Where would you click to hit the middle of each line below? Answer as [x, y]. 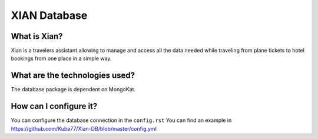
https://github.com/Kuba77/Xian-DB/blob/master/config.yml [84, 128]
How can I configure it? [54, 106]
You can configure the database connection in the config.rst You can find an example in [121, 120]
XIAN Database [49, 15]
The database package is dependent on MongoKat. [73, 90]
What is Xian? [37, 36]
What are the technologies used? [73, 76]
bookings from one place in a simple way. [61, 58]
